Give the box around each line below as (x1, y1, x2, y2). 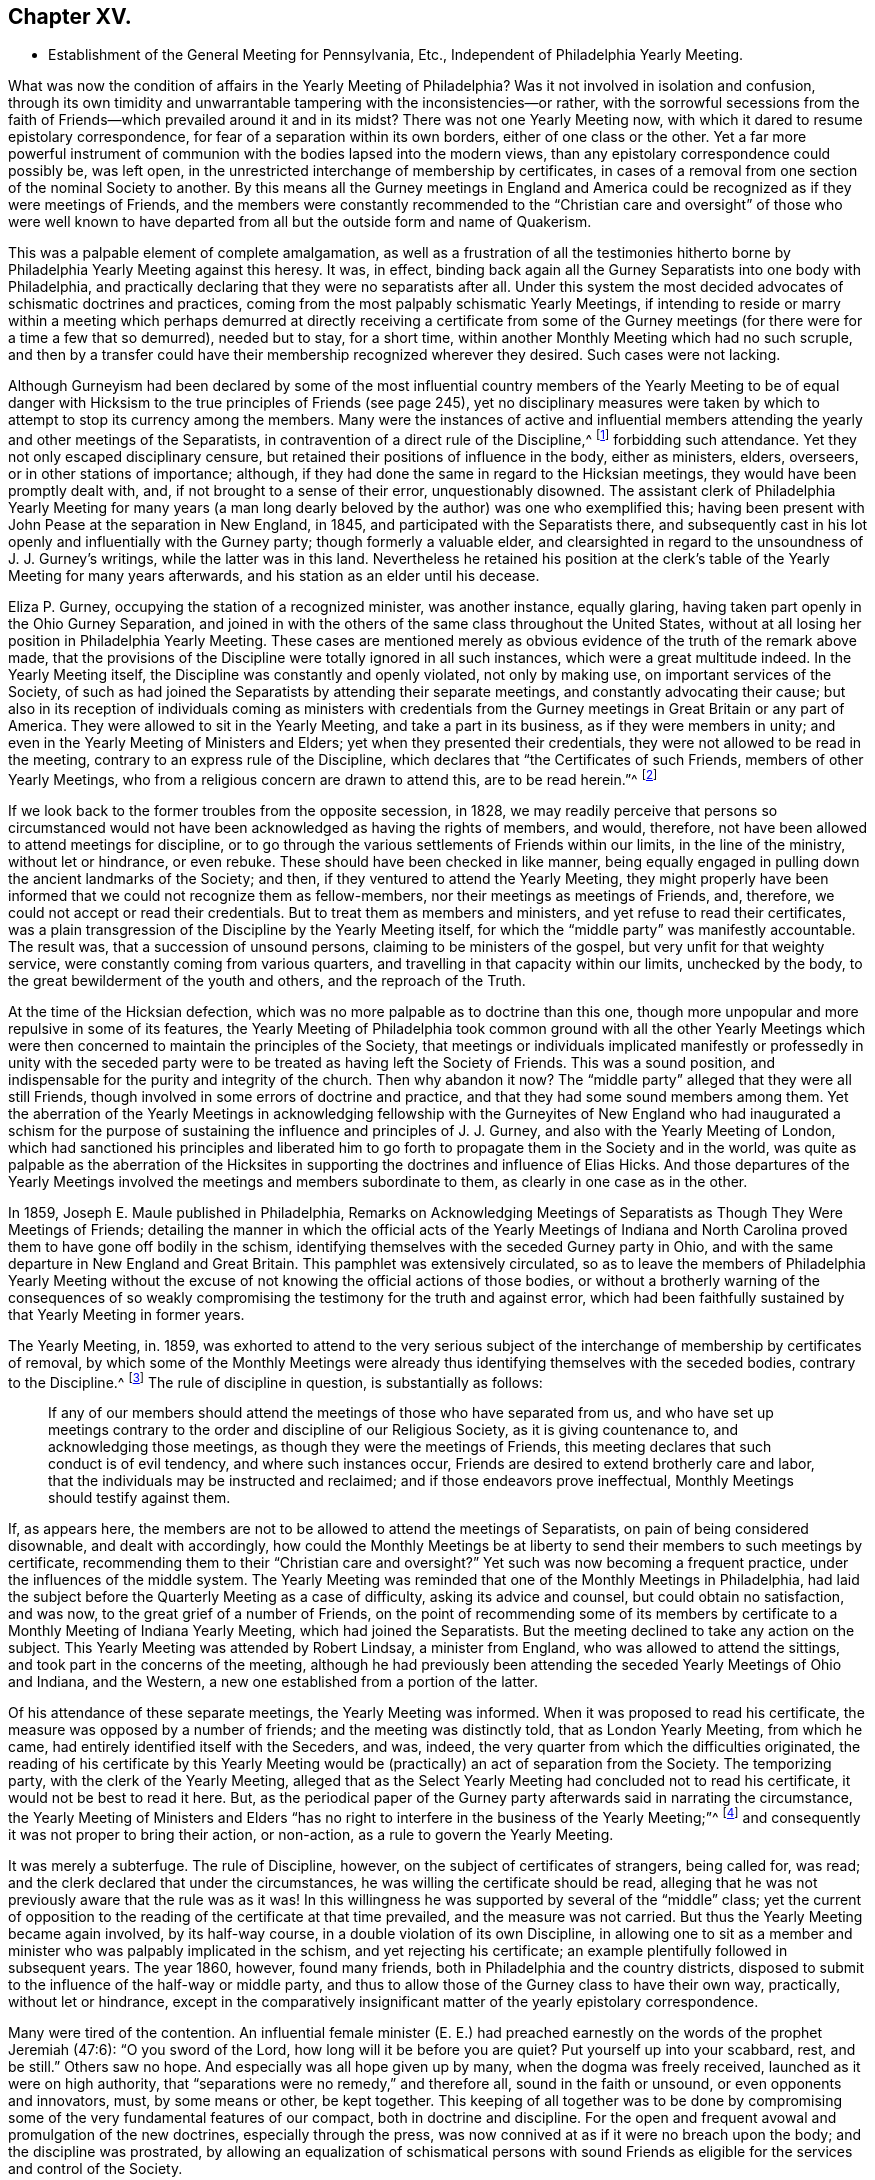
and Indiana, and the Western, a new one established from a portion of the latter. (8, 1673, 539, 1691)
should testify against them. (48, 1489, 231, 1507)
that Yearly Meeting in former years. (8, 1305, 245, 1323)
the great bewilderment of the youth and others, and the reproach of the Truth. (8, 971, 526, 989)
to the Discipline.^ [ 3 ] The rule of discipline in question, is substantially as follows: (8, 1370, 543, 1391)
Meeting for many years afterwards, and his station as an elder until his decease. (8, 567, 540, 585)
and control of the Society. (8, 2160, 183, 2178)
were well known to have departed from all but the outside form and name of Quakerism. (8, 213, 592, 231)
